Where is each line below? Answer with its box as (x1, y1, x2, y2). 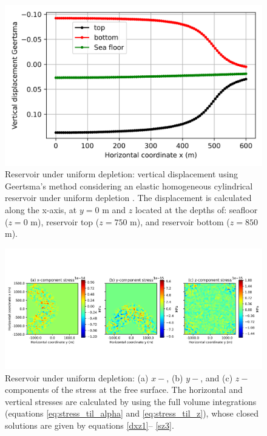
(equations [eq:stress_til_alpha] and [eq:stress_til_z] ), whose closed (5, 407, 259, 420)
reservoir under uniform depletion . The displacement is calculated (5, 191, 252, 204)
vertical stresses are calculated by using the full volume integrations (5, 395, 257, 407)
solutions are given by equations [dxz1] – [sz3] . (5, 419, 174, 432)
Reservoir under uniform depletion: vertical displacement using (5, 168, 238, 180)
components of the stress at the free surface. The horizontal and (5, 383, 243, 396)
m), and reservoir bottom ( (130, 215, 230, 228)
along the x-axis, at (5, 203, 77, 216)
